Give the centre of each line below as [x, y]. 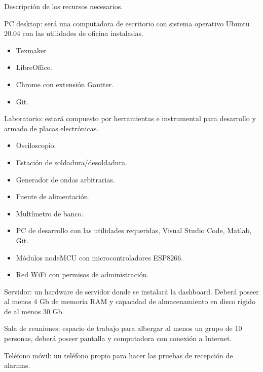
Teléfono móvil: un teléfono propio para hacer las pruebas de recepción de [119, 355]
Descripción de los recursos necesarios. [64, 6]
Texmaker [31, 50]
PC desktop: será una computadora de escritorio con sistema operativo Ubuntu [127, 23]
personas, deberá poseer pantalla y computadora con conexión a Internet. [118, 338]
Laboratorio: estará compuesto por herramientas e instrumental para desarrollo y [130, 118]
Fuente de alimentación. [53, 196]
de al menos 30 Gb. [34, 311]
